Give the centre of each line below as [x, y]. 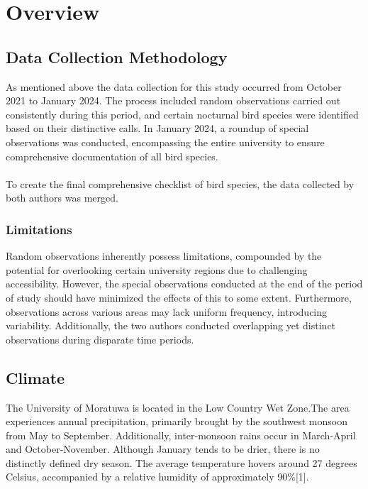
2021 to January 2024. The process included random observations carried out [173, 100]
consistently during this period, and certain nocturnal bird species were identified [182, 114]
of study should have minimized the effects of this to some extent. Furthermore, [179, 297]
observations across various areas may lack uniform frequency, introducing [167, 311]
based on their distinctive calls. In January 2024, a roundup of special [157, 128]
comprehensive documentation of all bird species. [112, 156]
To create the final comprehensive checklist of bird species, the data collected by [180, 183]
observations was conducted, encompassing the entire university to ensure [165, 142]
